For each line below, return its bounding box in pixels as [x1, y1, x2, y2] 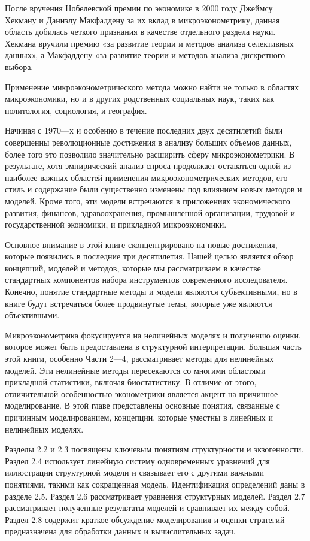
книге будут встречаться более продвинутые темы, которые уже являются [5, 297, 272, 309]
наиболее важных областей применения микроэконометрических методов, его [5, 171, 288, 183]
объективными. [5, 309, 60, 321]
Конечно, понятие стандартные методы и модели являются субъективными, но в [5, 285, 297, 298]
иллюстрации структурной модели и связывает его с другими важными [5, 466, 264, 479]
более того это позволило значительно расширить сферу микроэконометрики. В [5, 147, 295, 160]
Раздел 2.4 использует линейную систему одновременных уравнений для [5, 454, 270, 467]
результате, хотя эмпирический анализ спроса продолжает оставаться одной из [5, 159, 291, 172]
